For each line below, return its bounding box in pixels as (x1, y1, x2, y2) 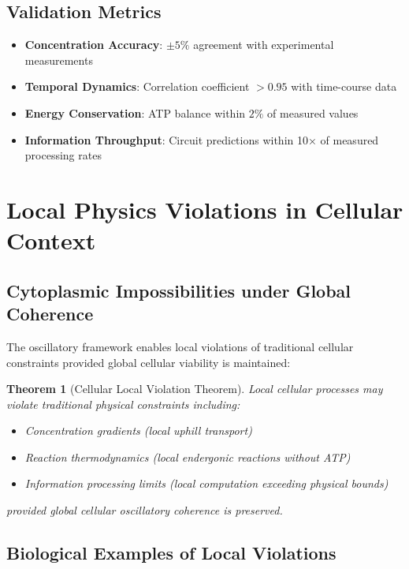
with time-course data (291, 78, 397, 95)
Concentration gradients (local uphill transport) (24, 422, 252, 439)
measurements (24, 51, 93, 68)
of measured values (267, 104, 359, 121)
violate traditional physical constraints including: (6, 395, 240, 412)
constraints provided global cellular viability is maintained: (6, 354, 291, 370)
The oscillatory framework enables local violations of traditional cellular (6, 338, 354, 354)
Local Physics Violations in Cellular (6, 193, 403, 225)
